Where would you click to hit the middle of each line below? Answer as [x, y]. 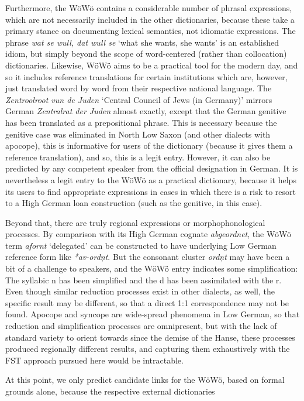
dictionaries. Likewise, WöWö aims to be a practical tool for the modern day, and [152, 65]
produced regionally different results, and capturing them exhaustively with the [148, 349]
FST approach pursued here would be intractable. [94, 360]
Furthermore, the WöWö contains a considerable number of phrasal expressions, [149, 8]
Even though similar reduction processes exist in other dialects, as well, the [140, 291]
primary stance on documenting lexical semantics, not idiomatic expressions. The [151, 31]
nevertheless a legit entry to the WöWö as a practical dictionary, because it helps [151, 179]
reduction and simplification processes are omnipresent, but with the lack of [141, 326]
